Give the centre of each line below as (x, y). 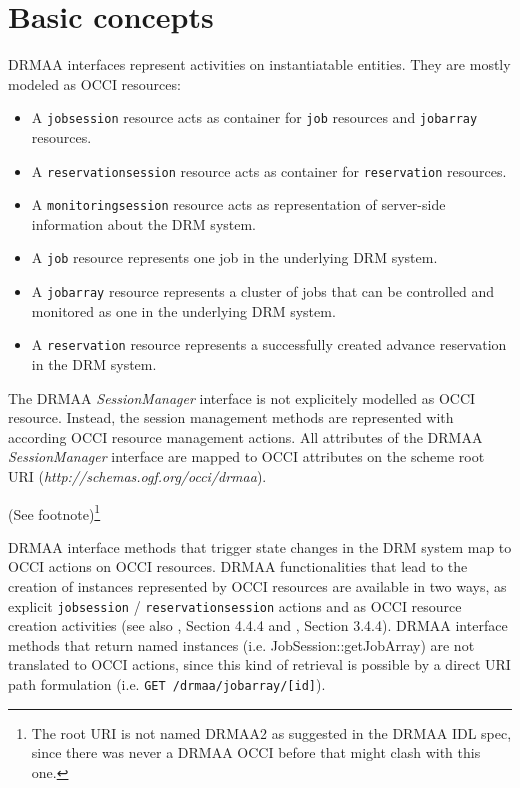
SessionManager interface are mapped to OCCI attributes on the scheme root (246, 456)
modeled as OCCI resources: (94, 83)
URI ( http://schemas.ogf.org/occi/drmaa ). (137, 476)
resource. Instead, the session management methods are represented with (231, 417)
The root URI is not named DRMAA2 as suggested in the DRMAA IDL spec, (271, 732)
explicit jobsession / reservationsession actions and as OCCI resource (235, 605)
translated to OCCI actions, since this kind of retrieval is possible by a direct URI (259, 664)
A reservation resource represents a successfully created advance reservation (269, 344)
